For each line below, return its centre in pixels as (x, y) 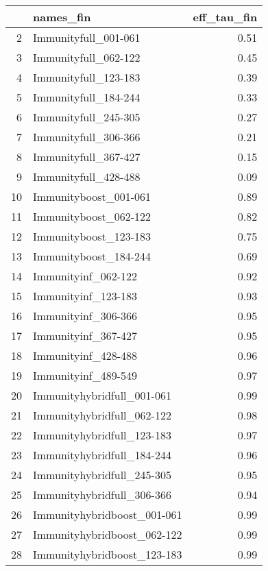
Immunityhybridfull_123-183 (102, 435)
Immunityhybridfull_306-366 (102, 495)
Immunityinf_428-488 (85, 355)
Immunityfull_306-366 (87, 137)
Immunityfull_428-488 (87, 177)
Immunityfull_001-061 (87, 37)
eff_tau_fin (225, 17)
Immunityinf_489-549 (85, 375)
